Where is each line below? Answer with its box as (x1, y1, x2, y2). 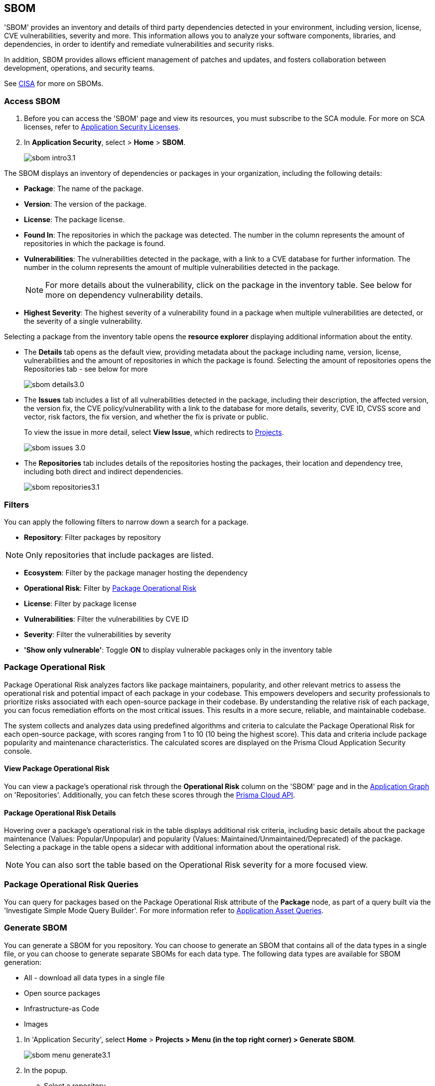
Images (24, 1019, 48, 1028)
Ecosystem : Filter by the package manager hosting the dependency (24, 568, 248, 577)
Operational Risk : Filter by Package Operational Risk (24, 583, 197, 592)
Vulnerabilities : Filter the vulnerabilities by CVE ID (24, 614, 189, 623)
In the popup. (24, 1066, 68, 1075)
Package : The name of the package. (24, 184, 144, 193)
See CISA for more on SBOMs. (4, 79, 104, 88)
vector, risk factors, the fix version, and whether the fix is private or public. (24, 412, 269, 421)
